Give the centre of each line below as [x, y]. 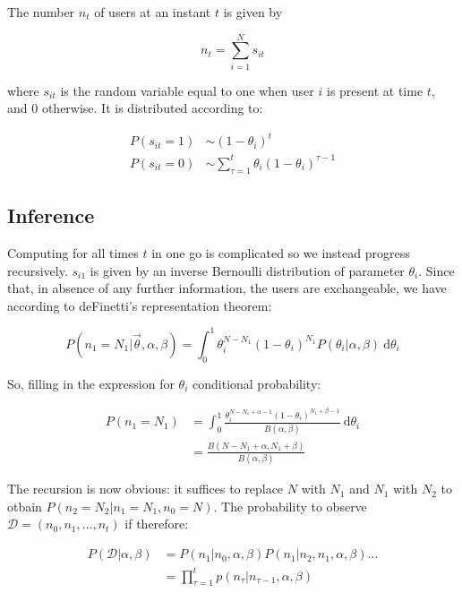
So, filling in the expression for [91, 383]
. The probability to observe [290, 506]
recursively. [38, 270]
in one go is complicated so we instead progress [281, 252]
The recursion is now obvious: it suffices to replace [145, 489]
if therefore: [157, 524]
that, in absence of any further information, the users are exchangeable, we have [227, 288]
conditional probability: [257, 383]
